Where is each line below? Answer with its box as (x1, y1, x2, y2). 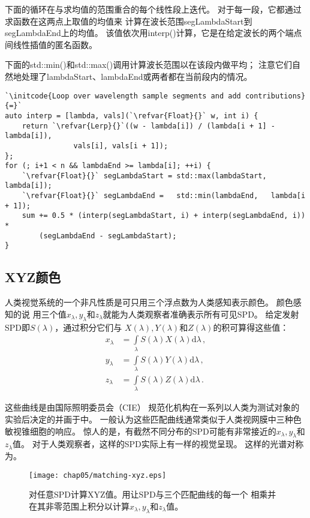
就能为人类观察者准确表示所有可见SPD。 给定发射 (103, 307, 299, 320)
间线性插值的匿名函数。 (5, 38, 97, 50)
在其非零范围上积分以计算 (29, 499, 130, 512)
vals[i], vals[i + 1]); (73, 141, 168, 150)
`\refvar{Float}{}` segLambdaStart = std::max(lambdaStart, (22, 171, 267, 180)
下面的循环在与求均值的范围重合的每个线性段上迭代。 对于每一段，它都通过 (5, 3, 302, 15)
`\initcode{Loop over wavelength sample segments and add (5, 91, 241, 100)
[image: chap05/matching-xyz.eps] (29, 471, 167, 480)
